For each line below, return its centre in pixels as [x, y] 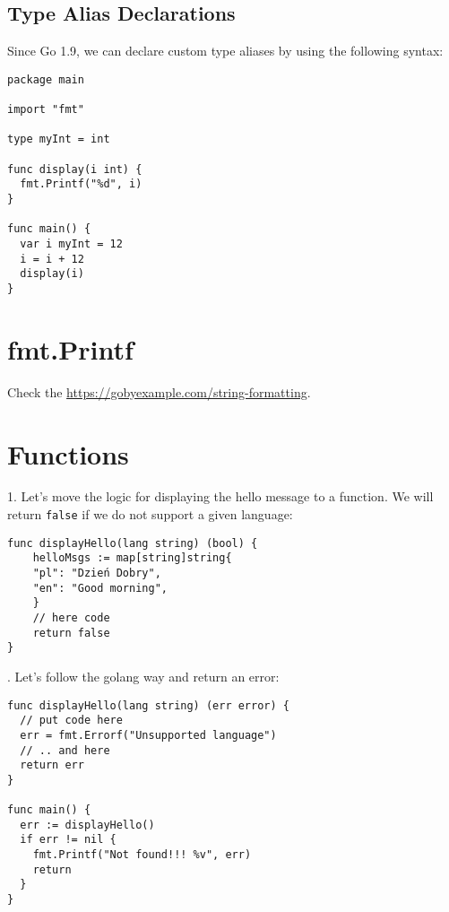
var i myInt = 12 [71, 244]
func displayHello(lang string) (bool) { [133, 543]
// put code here [71, 721]
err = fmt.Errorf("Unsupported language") [148, 735]
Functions [68, 453]
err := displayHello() [87, 825]
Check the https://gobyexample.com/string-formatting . [159, 391]
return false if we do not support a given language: [150, 514]
